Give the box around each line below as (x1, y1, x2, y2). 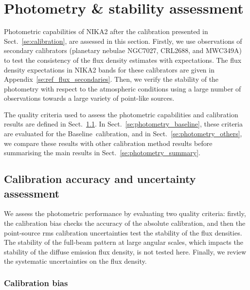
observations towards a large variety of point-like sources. (4, 93, 175, 103)
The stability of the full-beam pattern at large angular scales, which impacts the (4, 237, 243, 247)
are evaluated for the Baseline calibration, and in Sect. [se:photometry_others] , (4, 128, 242, 139)
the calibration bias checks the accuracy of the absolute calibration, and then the (4, 218, 246, 228)
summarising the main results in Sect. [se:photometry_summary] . (4, 147, 200, 158)
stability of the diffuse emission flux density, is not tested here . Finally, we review (4, 246, 247, 256)
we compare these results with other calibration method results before (4, 138, 213, 148)
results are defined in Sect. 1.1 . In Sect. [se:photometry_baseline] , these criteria (4, 119, 243, 129)
